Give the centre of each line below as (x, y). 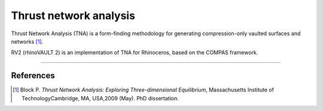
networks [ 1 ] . (27, 41)
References (33, 75)
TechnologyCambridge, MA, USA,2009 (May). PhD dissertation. (100, 98)
